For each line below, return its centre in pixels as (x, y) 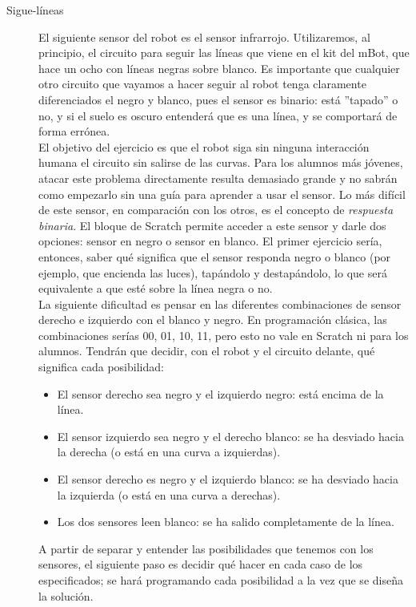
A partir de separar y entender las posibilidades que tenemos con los (206, 548)
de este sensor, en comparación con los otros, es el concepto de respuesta (216, 210)
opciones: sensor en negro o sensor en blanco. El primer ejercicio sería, (210, 241)
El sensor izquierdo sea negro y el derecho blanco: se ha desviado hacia (230, 436)
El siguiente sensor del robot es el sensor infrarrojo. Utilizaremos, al (204, 36)
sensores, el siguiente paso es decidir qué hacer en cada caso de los (201, 564)
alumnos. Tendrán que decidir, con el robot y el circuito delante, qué (207, 351)
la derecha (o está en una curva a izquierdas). (169, 452)
